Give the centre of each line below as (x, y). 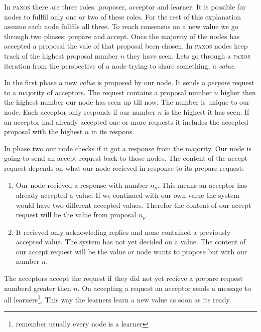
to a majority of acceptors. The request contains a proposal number (108, 92)
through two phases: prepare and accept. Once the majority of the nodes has (122, 36)
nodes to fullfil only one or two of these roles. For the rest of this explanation (123, 16)
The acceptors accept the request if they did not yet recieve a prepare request (123, 278)
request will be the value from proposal (76, 215)
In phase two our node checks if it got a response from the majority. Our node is (128, 148)
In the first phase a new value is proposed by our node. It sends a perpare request (129, 82)
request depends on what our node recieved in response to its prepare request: (124, 168)
